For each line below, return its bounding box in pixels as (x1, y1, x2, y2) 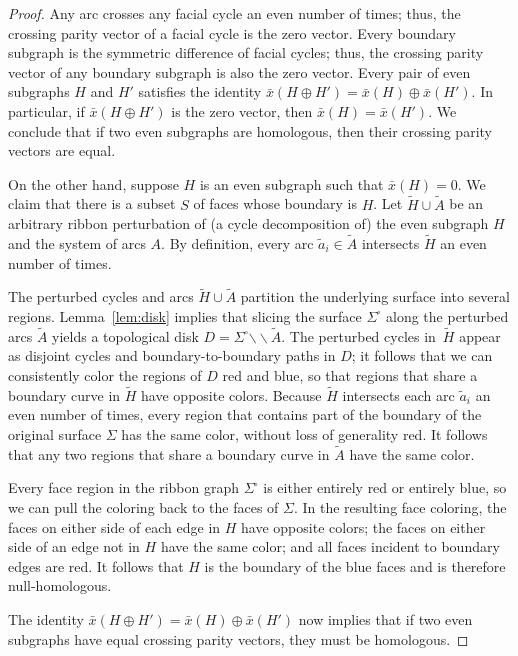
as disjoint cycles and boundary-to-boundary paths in (8, 345, 336, 366)
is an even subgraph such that (199, 173, 384, 194)
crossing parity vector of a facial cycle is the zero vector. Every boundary (8, 22, 456, 43)
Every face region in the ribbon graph (8, 477, 239, 498)
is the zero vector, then (171, 100, 313, 121)
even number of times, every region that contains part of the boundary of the (8, 404, 482, 425)
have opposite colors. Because (141, 384, 322, 405)
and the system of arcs (8, 232, 146, 253)
